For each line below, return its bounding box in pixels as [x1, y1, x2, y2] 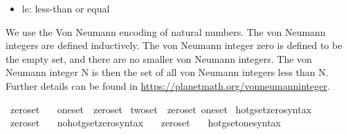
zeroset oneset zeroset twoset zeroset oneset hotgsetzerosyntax [10, 102, 312, 116]
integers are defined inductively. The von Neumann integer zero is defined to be [6, 38, 342, 52]
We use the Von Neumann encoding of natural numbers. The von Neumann [6, 24, 326, 39]
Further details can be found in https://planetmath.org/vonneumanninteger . [6, 78, 330, 93]
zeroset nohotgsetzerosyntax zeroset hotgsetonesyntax [10, 115, 281, 130]
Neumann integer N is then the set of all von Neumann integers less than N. [6, 65, 329, 79]
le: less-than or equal [21, 1, 110, 15]
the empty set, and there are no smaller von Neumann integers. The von [6, 51, 312, 66]
